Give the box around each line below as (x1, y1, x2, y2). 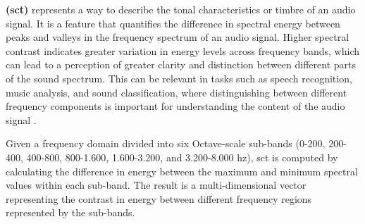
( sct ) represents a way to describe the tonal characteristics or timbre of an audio (6, 2, 356, 16)
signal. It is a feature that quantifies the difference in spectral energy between (6, 15, 340, 30)
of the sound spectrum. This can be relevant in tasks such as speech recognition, (6, 70, 352, 85)
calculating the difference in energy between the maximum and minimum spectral (6, 163, 358, 178)
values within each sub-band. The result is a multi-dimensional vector (6, 178, 307, 192)
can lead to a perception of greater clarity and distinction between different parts (6, 57, 356, 72)
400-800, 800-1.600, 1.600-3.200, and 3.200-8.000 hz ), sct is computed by (26, 149, 338, 164)
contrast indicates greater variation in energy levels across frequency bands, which (6, 43, 359, 58)
